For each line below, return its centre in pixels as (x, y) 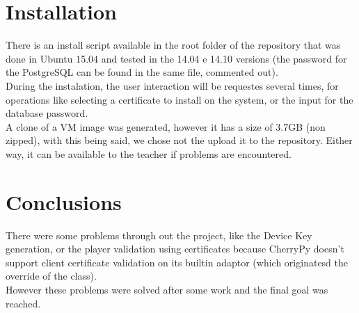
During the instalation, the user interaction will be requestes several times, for (172, 85)
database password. (47, 113)
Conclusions (64, 201)
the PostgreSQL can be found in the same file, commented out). (142, 72)
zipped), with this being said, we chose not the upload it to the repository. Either (179, 140)
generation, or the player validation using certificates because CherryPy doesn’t (175, 249)
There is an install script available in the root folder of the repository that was (173, 45)
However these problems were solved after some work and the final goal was (167, 289)
